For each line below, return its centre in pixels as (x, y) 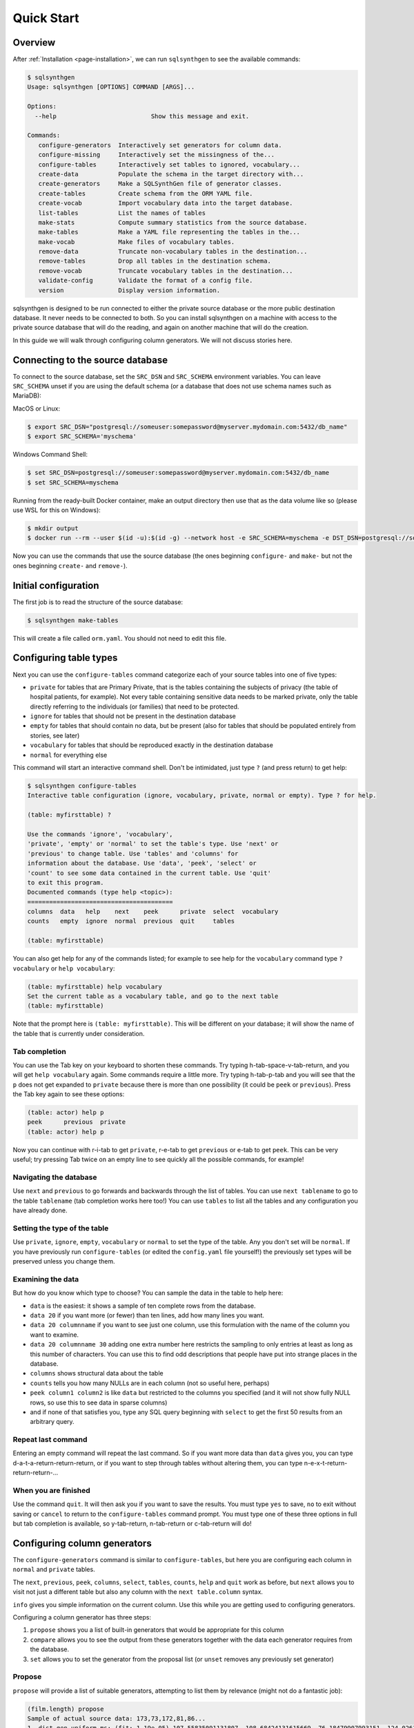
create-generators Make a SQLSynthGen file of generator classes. (160, 184)
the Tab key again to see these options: (69, 1094)
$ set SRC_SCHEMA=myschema (73, 482)
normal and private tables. (54, 1570)
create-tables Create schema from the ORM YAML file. (146, 193)
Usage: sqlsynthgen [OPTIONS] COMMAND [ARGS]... (111, 87)
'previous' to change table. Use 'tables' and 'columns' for (133, 853)
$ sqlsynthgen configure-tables (82, 786)
